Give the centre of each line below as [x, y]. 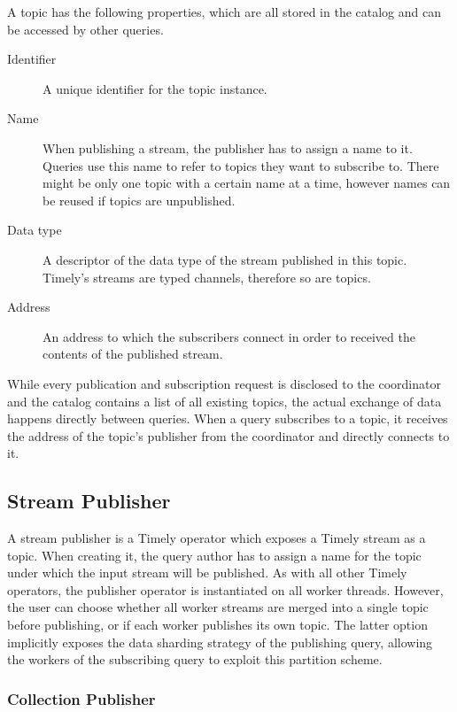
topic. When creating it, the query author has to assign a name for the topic [214, 555]
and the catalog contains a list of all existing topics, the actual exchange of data [225, 401]
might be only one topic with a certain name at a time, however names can [247, 183]
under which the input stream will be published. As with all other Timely [207, 573]
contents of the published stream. [133, 354]
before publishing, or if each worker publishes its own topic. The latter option [217, 625]
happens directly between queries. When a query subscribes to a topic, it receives [228, 418]
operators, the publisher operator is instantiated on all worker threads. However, [225, 589]
